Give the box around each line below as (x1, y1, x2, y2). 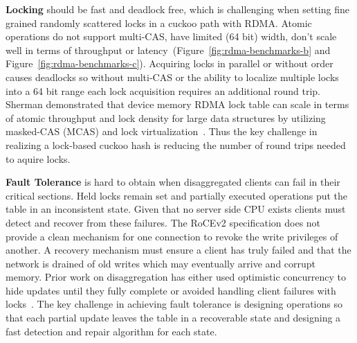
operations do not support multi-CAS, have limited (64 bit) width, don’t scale (6, 29, 337, 44)
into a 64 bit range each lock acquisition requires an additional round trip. (6, 83, 321, 98)
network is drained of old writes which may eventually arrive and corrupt (6, 256, 316, 270)
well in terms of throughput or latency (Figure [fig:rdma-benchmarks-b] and (6, 42, 331, 57)
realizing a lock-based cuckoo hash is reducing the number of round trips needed (6, 137, 346, 152)
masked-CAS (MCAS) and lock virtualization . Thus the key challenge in (6, 124, 318, 139)
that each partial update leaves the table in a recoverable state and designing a (6, 310, 341, 325)
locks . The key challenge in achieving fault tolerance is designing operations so (6, 297, 342, 311)
